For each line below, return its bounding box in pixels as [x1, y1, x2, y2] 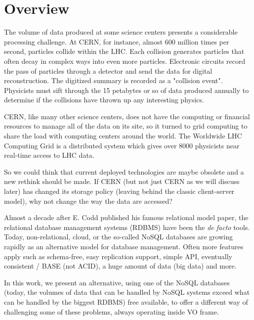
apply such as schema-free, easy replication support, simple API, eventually [4, 251, 232, 261]
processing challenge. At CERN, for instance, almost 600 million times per [4, 36, 229, 46]
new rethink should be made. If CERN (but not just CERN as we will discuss [4, 176, 240, 186]
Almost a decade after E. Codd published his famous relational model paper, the [4, 212, 249, 223]
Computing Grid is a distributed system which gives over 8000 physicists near [4, 140, 240, 150]
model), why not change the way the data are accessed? [4, 195, 172, 206]
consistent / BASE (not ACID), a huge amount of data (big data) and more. [4, 261, 237, 271]
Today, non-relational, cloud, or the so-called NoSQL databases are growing [4, 231, 233, 242]
